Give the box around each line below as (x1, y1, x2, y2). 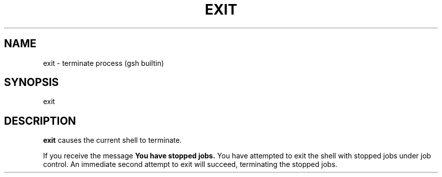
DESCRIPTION (4, 114, 76, 127)
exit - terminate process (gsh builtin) (43, 58, 164, 67)
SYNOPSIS (4, 76, 59, 89)
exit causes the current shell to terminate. (43, 136, 182, 145)
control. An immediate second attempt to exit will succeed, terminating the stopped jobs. (43, 160, 338, 169)
